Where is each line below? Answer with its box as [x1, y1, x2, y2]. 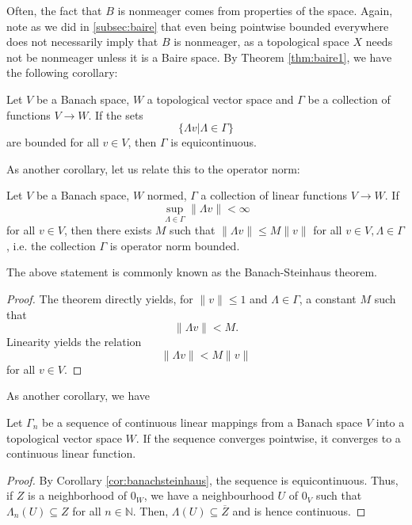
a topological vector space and [147, 90, 294, 107]
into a [376, 413, 405, 430]
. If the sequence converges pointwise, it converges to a [135, 429, 401, 446]
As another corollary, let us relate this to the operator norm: [6, 160, 300, 177]
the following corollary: [6, 64, 118, 81]
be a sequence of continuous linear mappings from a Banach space [42, 413, 363, 430]
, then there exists [63, 222, 152, 238]
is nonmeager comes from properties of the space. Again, [117, 2, 393, 18]
